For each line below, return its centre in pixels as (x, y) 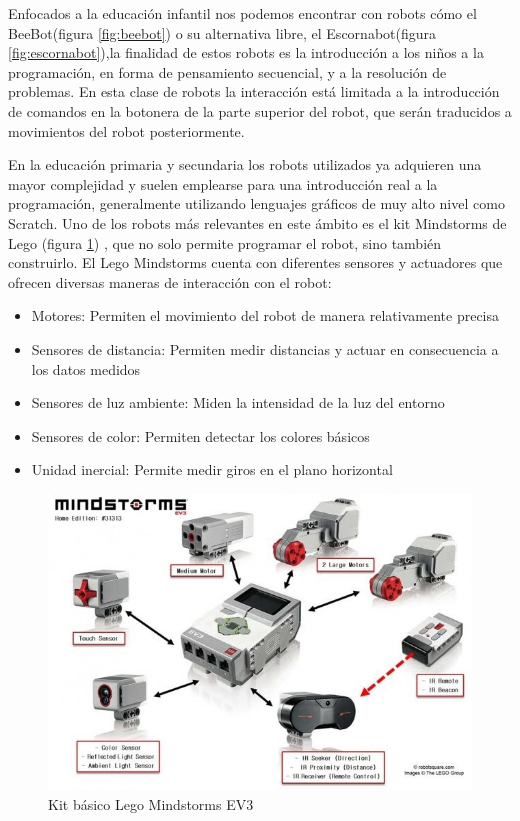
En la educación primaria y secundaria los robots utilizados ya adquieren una (245, 164)
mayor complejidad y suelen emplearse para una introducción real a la (223, 183)
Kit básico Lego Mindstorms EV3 (151, 803)
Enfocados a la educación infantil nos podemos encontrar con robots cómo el (242, 13)
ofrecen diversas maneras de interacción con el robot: (170, 281)
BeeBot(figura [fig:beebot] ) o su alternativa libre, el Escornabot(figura (222, 32)
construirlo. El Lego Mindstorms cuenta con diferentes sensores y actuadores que (255, 262)
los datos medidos (86, 368)
